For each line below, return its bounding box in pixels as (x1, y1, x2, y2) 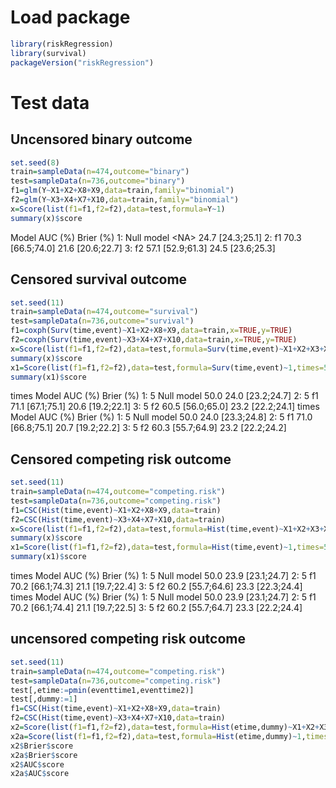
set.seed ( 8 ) (10, 157, 60, 168)
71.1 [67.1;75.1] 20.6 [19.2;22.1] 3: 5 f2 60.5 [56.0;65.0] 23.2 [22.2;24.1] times (10, 401, 320, 413)
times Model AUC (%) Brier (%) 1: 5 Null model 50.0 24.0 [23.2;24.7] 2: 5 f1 (10, 390, 319, 402)
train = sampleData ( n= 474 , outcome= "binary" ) (10, 167, 190, 177)
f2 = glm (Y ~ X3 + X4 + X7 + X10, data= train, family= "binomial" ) (10, 195, 240, 205)
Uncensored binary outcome (10, 131, 193, 148)
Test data (10, 91, 90, 114)
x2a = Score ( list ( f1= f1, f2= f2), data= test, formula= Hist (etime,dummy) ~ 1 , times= (10, 731, 333, 741)
